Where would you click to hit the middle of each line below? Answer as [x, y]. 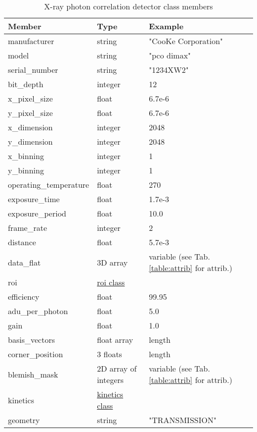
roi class [111, 282]
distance [22, 242]
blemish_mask [33, 374]
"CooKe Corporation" [186, 41]
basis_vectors [31, 340]
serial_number [33, 70]
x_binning [26, 156]
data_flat [24, 262]
